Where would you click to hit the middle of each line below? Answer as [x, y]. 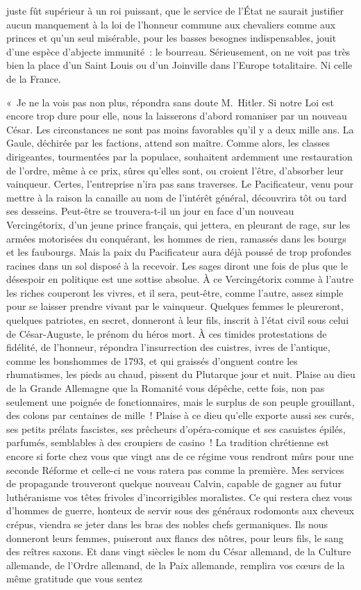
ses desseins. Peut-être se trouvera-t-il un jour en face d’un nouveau [150, 211]
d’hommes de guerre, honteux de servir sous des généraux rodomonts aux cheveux [180, 510]
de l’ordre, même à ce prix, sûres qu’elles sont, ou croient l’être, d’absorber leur [175, 170]
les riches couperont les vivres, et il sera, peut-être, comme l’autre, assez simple [175, 292]
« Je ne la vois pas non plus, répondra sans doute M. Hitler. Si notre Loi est [170, 102]
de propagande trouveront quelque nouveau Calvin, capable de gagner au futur [174, 483]
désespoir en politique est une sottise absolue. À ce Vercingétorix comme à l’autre [180, 279]
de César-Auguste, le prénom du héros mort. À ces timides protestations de [167, 333]
